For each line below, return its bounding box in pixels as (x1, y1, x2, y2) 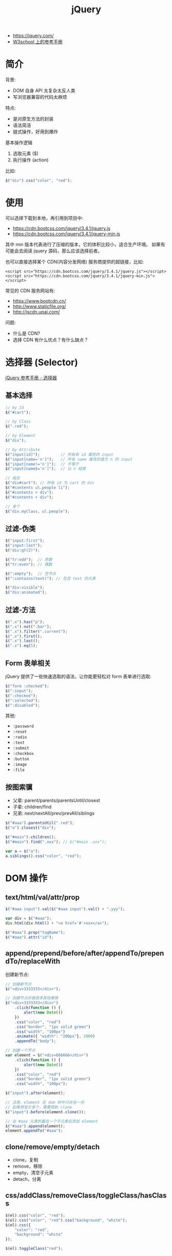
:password (12, 724, 34, 729)
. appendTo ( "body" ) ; (14, 1039, 56, 1044)
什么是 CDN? (12, 330, 40, 336)
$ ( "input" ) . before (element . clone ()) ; (5, 1109, 86, 1115)
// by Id (5, 405, 24, 410)
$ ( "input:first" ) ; (5, 538, 45, 543)
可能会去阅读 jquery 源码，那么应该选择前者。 (5, 248, 103, 254)
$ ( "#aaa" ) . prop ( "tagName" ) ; (5, 930, 66, 935)
